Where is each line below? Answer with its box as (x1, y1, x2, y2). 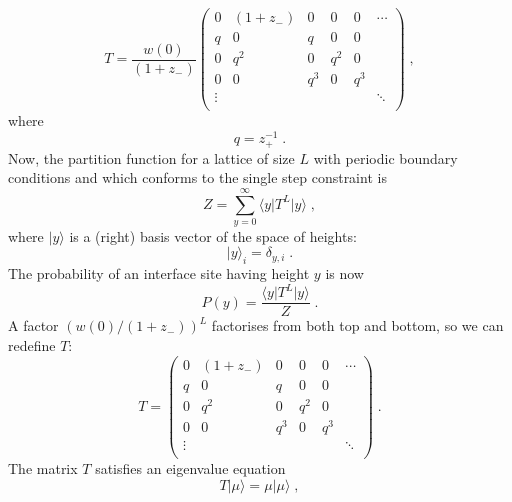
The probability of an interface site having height (8, 263, 310, 284)
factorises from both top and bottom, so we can (211, 315, 504, 336)
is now (325, 263, 364, 284)
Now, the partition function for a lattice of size (8, 147, 295, 168)
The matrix (8, 457, 78, 478)
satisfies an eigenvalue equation (95, 457, 286, 478)
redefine (8, 334, 56, 355)
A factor (8, 315, 59, 336)
